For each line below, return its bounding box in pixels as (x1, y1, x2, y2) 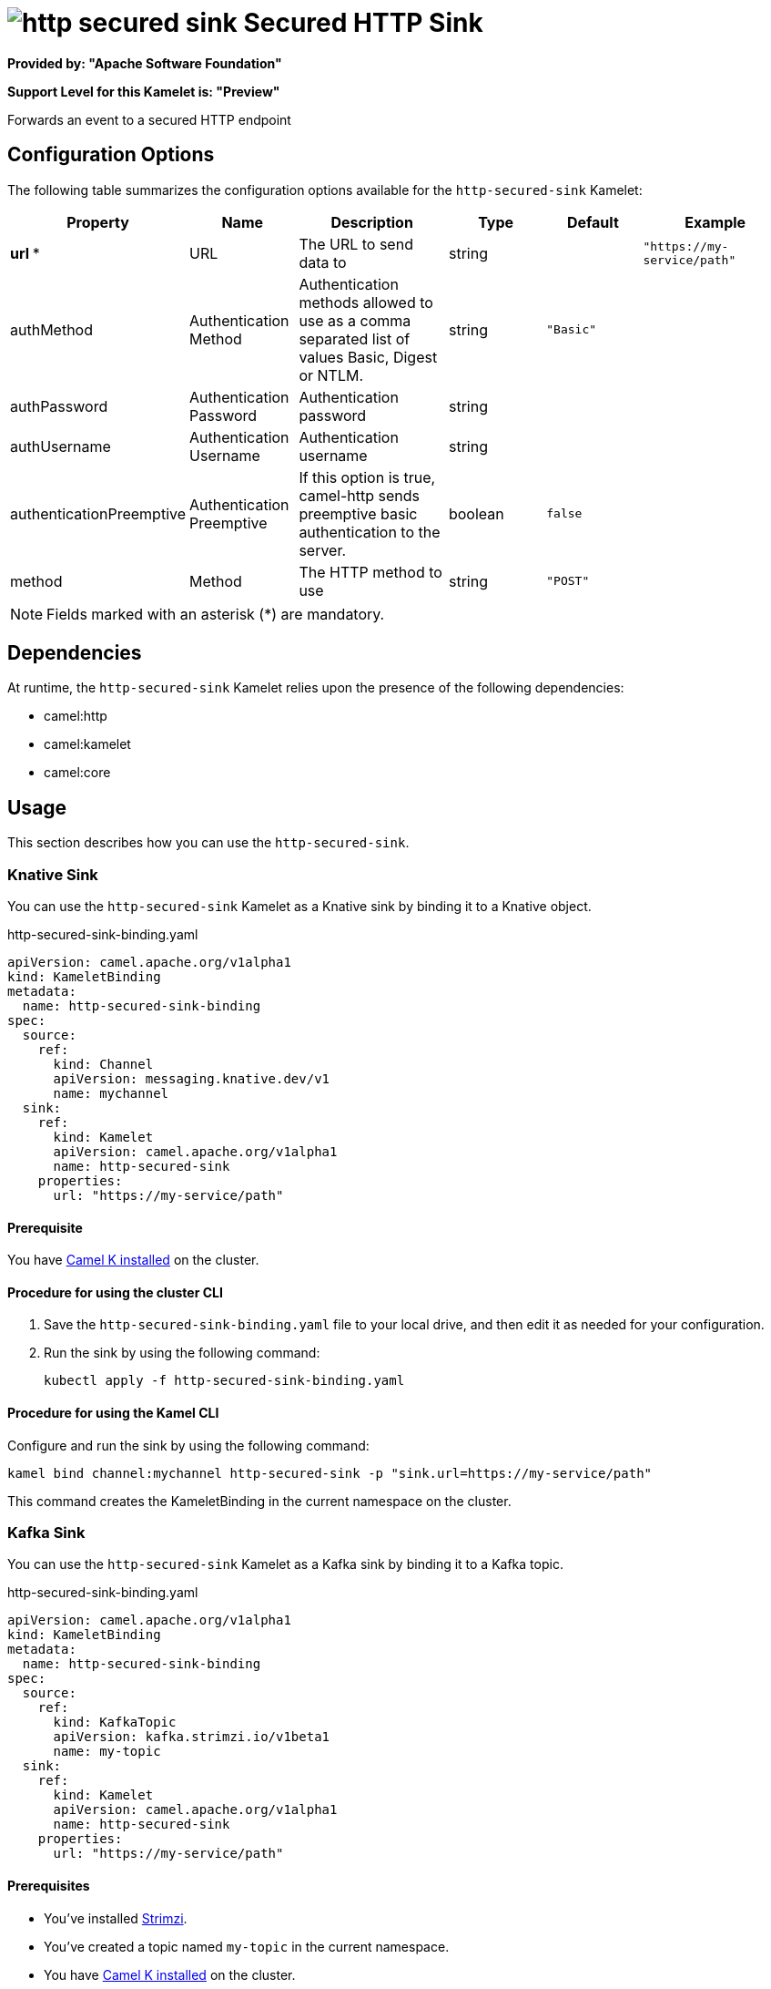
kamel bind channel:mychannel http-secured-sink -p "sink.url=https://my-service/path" (7, 1465, 653, 1481)
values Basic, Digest (299, 347, 438, 366)
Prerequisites (7, 1878, 90, 1894)
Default (566, 212, 619, 231)
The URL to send (299, 234, 413, 253)
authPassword (10, 396, 108, 415)
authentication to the (299, 522, 441, 541)
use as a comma (299, 311, 411, 330)
